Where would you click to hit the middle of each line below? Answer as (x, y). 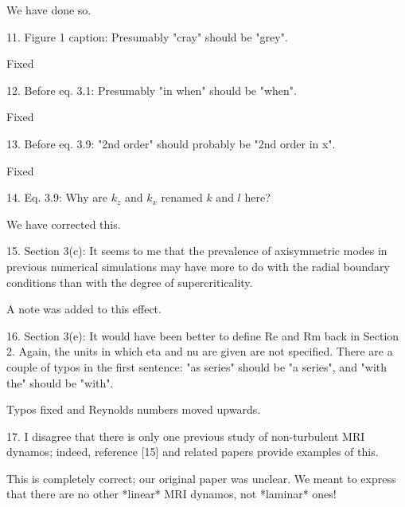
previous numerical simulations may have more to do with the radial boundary (198, 266)
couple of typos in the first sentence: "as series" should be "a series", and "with (197, 366)
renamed (182, 197)
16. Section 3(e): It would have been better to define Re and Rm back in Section (203, 335)
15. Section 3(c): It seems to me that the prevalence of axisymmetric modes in (197, 251)
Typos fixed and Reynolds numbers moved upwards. (134, 409)
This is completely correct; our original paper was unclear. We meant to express (201, 478)
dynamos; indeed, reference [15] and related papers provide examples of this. (193, 452)
